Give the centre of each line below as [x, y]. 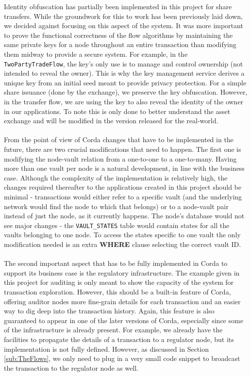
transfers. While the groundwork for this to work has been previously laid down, [123, 16]
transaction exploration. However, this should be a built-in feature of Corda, [117, 291]
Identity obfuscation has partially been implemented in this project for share [118, 6]
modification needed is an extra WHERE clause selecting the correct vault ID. [123, 244]
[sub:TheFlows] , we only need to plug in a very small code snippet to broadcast [122, 358]
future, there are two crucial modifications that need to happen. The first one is [123, 149]
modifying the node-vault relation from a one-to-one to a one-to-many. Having [120, 158]
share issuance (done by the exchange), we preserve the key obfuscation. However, [126, 92]
